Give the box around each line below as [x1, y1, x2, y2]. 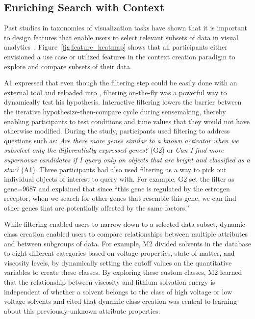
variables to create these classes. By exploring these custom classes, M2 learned [4, 267, 242, 277]
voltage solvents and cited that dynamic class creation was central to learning [4, 296, 237, 306]
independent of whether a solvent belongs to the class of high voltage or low [4, 286, 232, 296]
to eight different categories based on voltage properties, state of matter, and [4, 248, 235, 258]
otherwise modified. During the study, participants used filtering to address [4, 126, 230, 136]
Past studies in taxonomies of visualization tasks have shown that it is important [4, 23, 247, 33]
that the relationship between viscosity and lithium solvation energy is [4, 277, 215, 287]
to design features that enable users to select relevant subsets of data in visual [4, 32, 238, 42]
